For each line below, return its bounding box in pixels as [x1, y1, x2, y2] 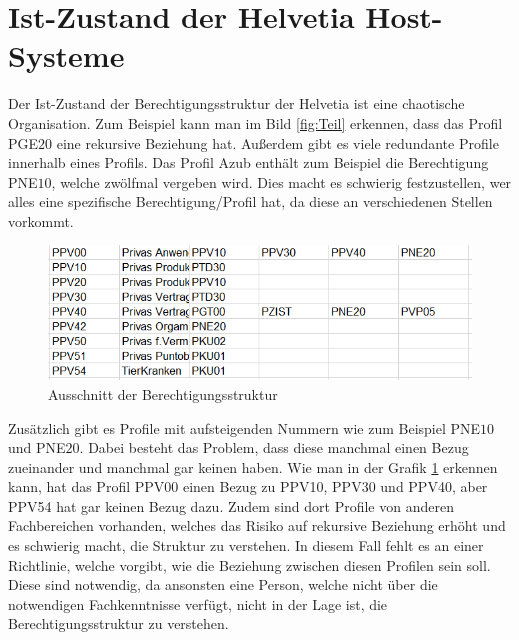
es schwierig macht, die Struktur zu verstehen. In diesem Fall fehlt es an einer [8, 535, 484, 556]
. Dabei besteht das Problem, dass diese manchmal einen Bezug [79, 437, 469, 458]
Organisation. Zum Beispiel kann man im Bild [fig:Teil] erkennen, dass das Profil [8, 112, 503, 133]
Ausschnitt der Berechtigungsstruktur [48, 383, 278, 404]
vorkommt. [8, 210, 74, 231]
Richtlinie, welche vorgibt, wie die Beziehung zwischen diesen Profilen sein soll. [8, 554, 491, 575]
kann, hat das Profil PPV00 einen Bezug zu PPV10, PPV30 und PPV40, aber [8, 476, 488, 497]
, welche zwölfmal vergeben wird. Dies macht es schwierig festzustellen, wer [51, 171, 512, 192]
